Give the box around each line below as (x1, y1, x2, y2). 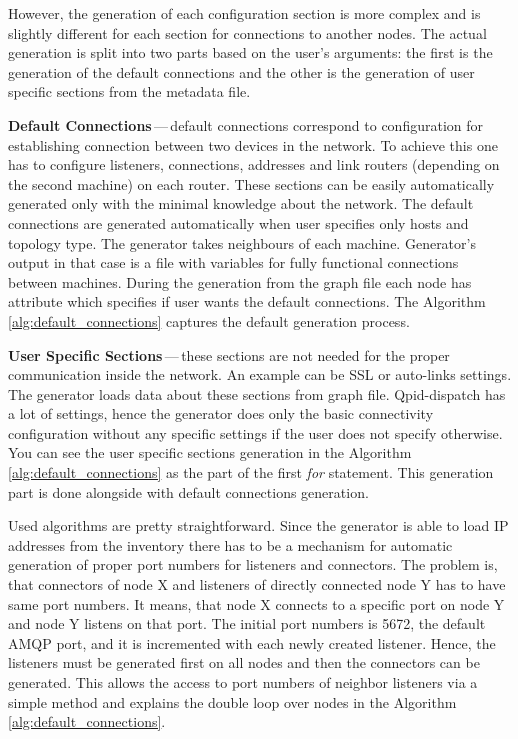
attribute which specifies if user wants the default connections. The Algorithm (8, 291, 486, 312)
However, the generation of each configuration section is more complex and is (8, 3, 481, 23)
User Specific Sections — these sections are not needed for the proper (8, 344, 450, 365)
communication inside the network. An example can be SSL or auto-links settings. (8, 364, 512, 385)
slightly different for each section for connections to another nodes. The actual (8, 22, 487, 43)
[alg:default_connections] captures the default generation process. (8, 310, 410, 331)
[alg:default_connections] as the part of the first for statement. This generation (8, 462, 494, 483)
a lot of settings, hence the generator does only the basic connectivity (8, 403, 434, 424)
